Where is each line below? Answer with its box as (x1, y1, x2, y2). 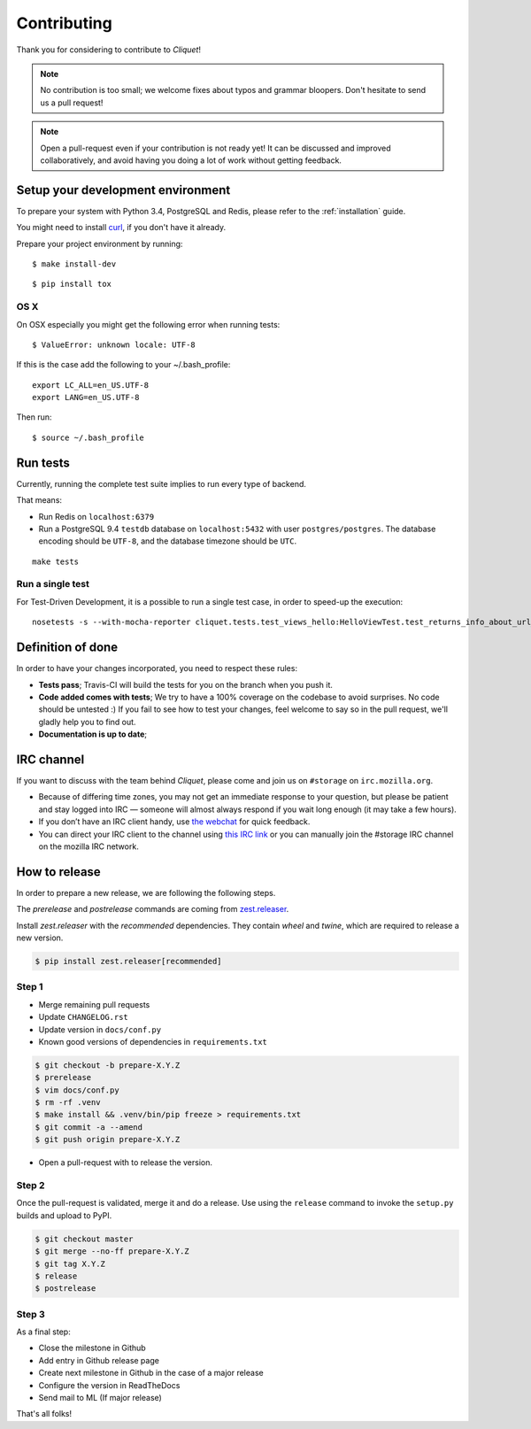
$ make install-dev (32, 259, 117, 269)
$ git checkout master (35, 1233, 134, 1244)
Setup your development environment (16, 182, 231, 197)
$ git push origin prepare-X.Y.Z (35, 1134, 181, 1145)
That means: (16, 495, 62, 506)
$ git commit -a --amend (35, 1122, 143, 1132)
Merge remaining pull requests (38, 999, 150, 1009)
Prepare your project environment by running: (16, 238, 183, 249)
